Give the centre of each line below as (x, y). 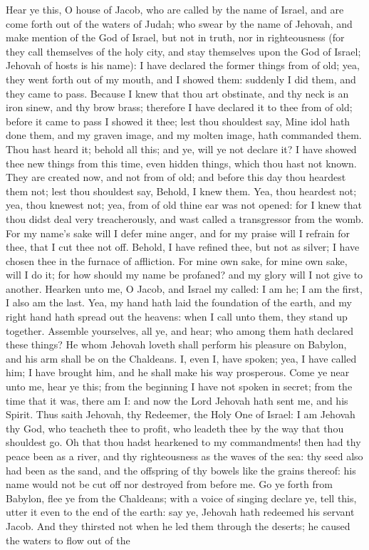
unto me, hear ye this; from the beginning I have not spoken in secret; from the (179, 386)
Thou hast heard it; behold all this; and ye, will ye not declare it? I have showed (181, 149)
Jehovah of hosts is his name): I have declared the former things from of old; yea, (183, 65)
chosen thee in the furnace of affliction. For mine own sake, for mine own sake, (177, 260)
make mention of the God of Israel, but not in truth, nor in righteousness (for (175, 37)
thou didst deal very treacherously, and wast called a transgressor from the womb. (185, 218)
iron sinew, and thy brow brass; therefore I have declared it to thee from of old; (179, 107)
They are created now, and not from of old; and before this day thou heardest (176, 177)
